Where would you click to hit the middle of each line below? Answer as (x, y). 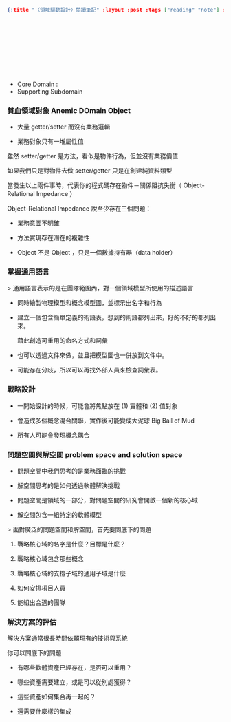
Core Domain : (37, 84)
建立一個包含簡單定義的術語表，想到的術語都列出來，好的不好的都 (110, 317)
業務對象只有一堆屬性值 (50, 142)
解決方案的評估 (32, 622)
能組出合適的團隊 (41, 603)
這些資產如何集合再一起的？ (56, 697)
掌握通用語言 (29, 272)
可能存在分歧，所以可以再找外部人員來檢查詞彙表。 (89, 370)
